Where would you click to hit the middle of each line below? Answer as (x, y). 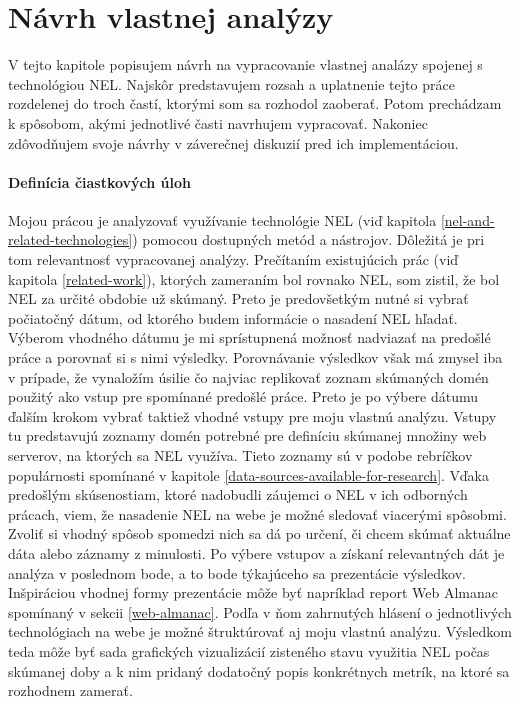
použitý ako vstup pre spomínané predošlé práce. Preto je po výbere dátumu (243, 396)
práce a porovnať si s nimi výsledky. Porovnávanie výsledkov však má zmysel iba (255, 357)
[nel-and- (467, 219)
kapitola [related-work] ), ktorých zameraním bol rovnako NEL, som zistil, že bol (254, 278)
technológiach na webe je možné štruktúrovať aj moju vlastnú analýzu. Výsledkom (260, 631)
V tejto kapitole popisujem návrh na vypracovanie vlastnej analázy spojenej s (245, 64)
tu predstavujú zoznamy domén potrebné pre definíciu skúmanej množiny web (247, 435)
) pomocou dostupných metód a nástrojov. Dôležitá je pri (308, 239)
